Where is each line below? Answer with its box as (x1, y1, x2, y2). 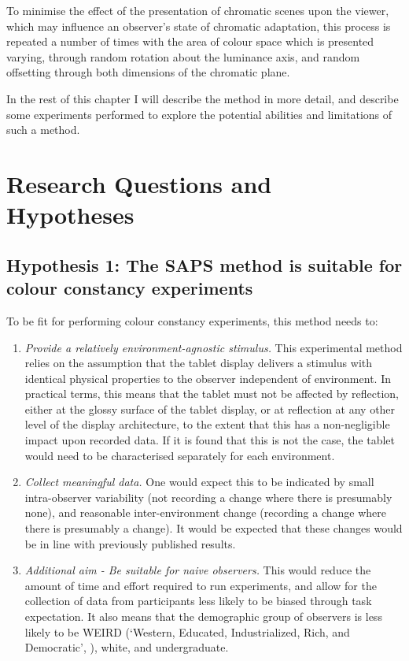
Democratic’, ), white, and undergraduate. (24, 639, 229, 655)
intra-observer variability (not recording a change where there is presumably (24, 488, 392, 505)
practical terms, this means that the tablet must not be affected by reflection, (24, 385, 400, 402)
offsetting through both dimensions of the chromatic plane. (6, 64, 290, 80)
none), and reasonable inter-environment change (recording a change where (24, 504, 386, 521)
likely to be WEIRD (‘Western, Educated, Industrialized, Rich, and (24, 623, 350, 640)
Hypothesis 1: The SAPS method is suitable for (6, 252, 403, 277)
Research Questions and (6, 167, 272, 199)
